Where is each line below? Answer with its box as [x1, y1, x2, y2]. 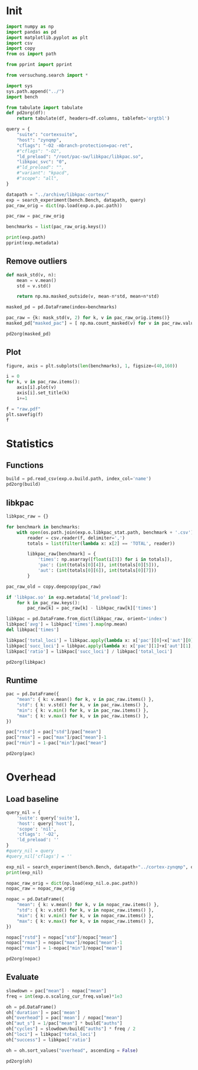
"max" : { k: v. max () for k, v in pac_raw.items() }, [16, 713, 149, 719]
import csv [6, 40, 33, 46]
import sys [6, 83, 33, 89]
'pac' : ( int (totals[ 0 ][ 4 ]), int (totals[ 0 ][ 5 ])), [37, 562, 160, 568]
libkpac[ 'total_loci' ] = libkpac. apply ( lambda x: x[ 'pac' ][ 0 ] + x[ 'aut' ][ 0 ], [6, 637, 196, 643]
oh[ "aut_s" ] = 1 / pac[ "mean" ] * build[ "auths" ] [6, 1020, 123, 1026]
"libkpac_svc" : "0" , [16, 159, 67, 165]
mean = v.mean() [16, 277, 57, 284]
